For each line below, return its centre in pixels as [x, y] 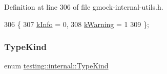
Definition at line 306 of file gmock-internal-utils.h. [84, 7]
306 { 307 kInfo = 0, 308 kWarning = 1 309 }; [77, 24]
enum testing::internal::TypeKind [56, 66]
